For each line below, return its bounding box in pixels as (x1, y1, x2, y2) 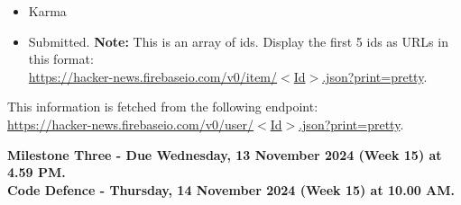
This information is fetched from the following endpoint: (7, 97, 318, 116)
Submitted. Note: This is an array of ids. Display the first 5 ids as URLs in (28, 31, 448, 50)
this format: (28, 49, 94, 68)
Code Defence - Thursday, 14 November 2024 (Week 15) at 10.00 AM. (7, 180, 456, 199)
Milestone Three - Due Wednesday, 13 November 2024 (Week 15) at (7, 145, 442, 164)
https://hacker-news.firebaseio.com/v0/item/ (28, 67, 278, 85)
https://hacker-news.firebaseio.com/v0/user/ (7, 114, 254, 133)
